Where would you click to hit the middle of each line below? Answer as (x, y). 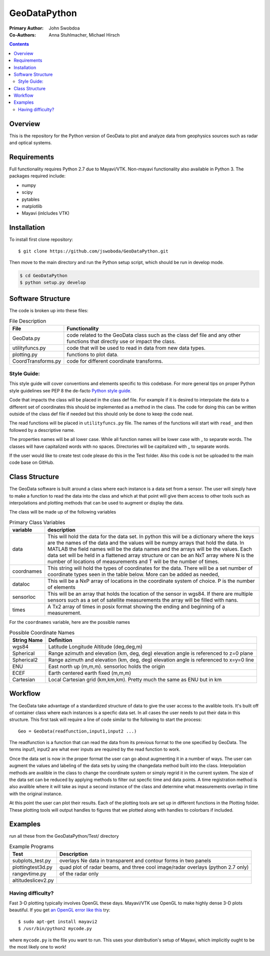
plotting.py (25, 354)
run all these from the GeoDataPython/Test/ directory (64, 836)
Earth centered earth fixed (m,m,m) (90, 673)
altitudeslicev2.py (33, 880)
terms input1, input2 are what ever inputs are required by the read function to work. (95, 750)
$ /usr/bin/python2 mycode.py (55, 929)
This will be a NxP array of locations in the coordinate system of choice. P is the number (151, 581)
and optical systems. (30, 143)
